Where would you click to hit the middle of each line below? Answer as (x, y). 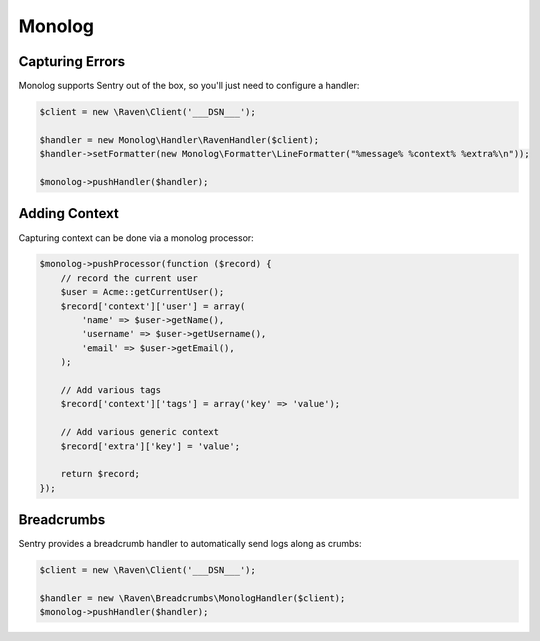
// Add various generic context (140, 432)
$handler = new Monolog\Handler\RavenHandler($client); (179, 139)
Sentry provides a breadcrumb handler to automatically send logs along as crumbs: (190, 544)
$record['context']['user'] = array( (153, 306)
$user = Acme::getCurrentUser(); (142, 292)
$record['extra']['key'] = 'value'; (150, 446)
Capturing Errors (72, 61)
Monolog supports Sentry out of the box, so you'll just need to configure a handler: (189, 86)
